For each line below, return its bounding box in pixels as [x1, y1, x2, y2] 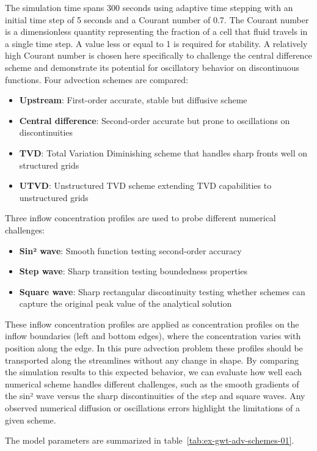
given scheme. [5, 413, 56, 426]
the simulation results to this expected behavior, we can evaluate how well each [5, 365, 302, 378]
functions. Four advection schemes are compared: [5, 73, 188, 86]
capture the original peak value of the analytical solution [19, 297, 232, 310]
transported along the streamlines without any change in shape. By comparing [5, 353, 299, 366]
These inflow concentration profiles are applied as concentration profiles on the [5, 317, 299, 330]
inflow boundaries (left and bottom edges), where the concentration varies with [5, 329, 301, 342]
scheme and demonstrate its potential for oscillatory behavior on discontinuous [5, 61, 300, 73]
